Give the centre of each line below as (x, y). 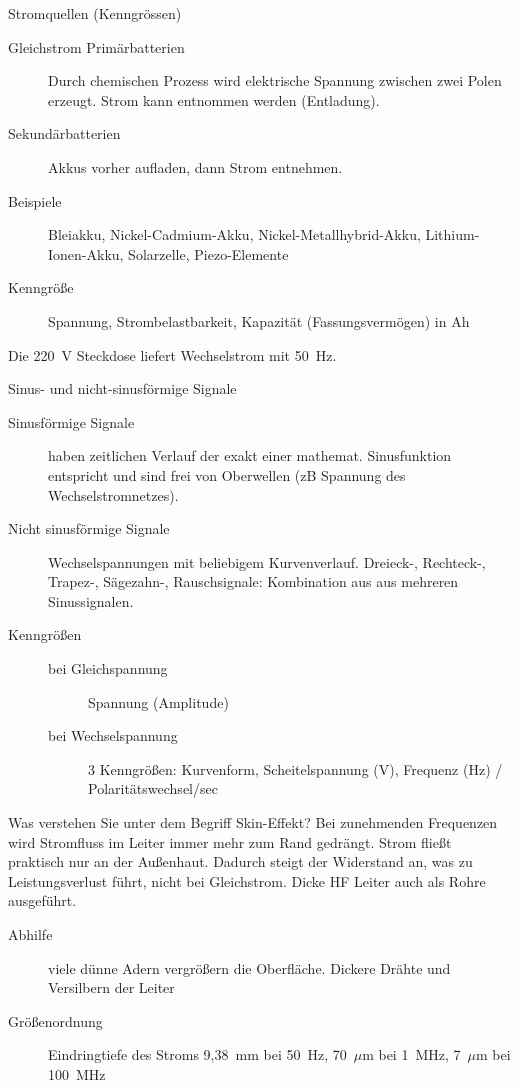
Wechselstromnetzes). (113, 494)
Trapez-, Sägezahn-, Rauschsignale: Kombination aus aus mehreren (253, 581)
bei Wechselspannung (113, 735)
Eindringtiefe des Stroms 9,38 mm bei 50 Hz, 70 (197, 1054)
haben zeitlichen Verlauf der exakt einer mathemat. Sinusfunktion (250, 455)
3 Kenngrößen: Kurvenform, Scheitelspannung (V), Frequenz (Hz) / (295, 768)
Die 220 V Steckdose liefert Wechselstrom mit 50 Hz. (172, 354)
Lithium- (452, 234)
